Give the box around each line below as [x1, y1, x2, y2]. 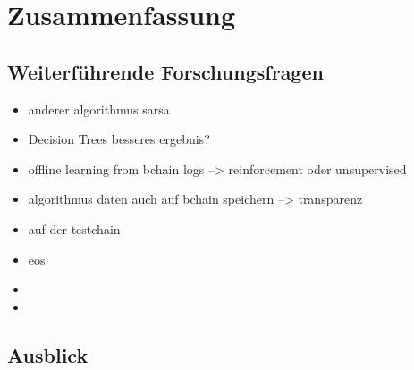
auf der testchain [28, 219, 121, 238]
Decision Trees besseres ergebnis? [28, 130, 210, 148]
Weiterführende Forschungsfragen [7, 57, 324, 85]
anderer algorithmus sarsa [28, 99, 170, 118]
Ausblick [7, 341, 89, 368]
